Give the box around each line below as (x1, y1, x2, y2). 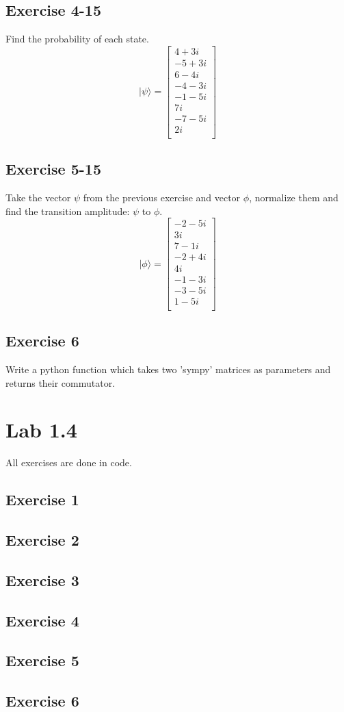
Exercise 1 (5, 489, 79, 510)
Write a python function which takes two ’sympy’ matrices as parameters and (5, 361, 331, 376)
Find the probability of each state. (5, 31, 149, 46)
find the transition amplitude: (5, 203, 130, 218)
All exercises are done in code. (5, 455, 132, 470)
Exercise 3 (5, 569, 79, 590)
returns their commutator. (5, 375, 116, 390)
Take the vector (5, 190, 71, 205)
